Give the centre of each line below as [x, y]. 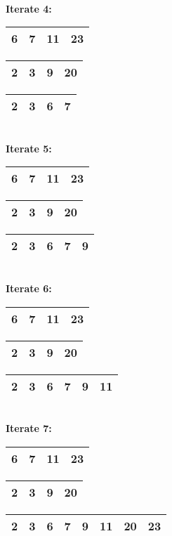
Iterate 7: [29, 428]
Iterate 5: [29, 148]
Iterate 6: [29, 288]
